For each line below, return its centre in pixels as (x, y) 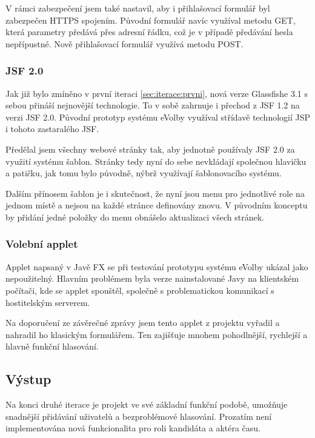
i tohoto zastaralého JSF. (52, 129)
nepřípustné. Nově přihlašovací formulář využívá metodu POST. (124, 43)
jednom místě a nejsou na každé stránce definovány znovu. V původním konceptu (157, 205)
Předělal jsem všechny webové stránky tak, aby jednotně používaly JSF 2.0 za (150, 149)
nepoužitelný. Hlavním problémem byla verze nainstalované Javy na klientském (152, 278)
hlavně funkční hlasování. (52, 346)
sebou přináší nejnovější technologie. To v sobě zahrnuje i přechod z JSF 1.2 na (153, 105)
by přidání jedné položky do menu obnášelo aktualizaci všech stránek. (135, 217)
